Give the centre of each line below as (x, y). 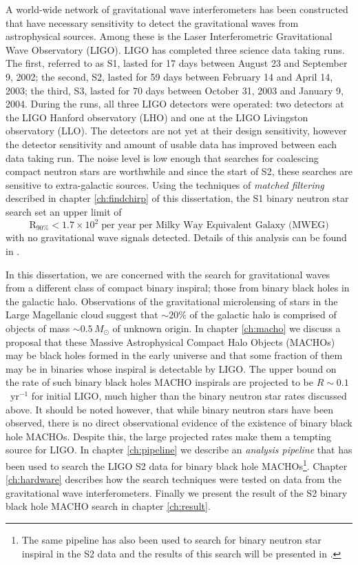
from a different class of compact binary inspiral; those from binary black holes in (178, 288)
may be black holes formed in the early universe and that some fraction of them (174, 355)
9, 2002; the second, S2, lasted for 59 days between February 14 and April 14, (169, 76)
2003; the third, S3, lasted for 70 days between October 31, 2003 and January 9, (175, 90)
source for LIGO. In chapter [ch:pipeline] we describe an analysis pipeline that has (179, 450)
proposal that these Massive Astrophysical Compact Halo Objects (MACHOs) (170, 341)
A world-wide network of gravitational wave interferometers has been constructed (177, 9)
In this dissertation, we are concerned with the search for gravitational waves (168, 274)
